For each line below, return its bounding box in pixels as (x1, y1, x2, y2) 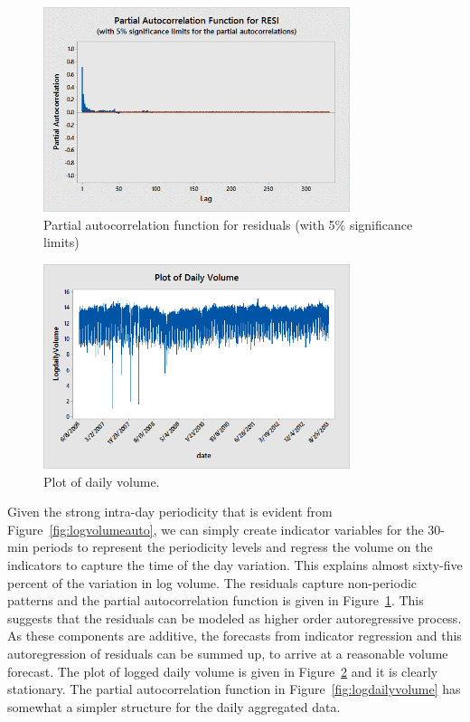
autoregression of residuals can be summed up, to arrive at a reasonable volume (7, 643, 448, 662)
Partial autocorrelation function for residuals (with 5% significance (43, 214, 413, 233)
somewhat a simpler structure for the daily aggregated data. (7, 697, 341, 716)
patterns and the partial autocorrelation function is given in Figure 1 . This (7, 591, 424, 610)
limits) (43, 233, 80, 252)
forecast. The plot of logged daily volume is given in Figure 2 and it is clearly (7, 661, 438, 680)
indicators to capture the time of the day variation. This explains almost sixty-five (7, 556, 463, 574)
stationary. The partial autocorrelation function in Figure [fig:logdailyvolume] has (7, 679, 461, 698)
